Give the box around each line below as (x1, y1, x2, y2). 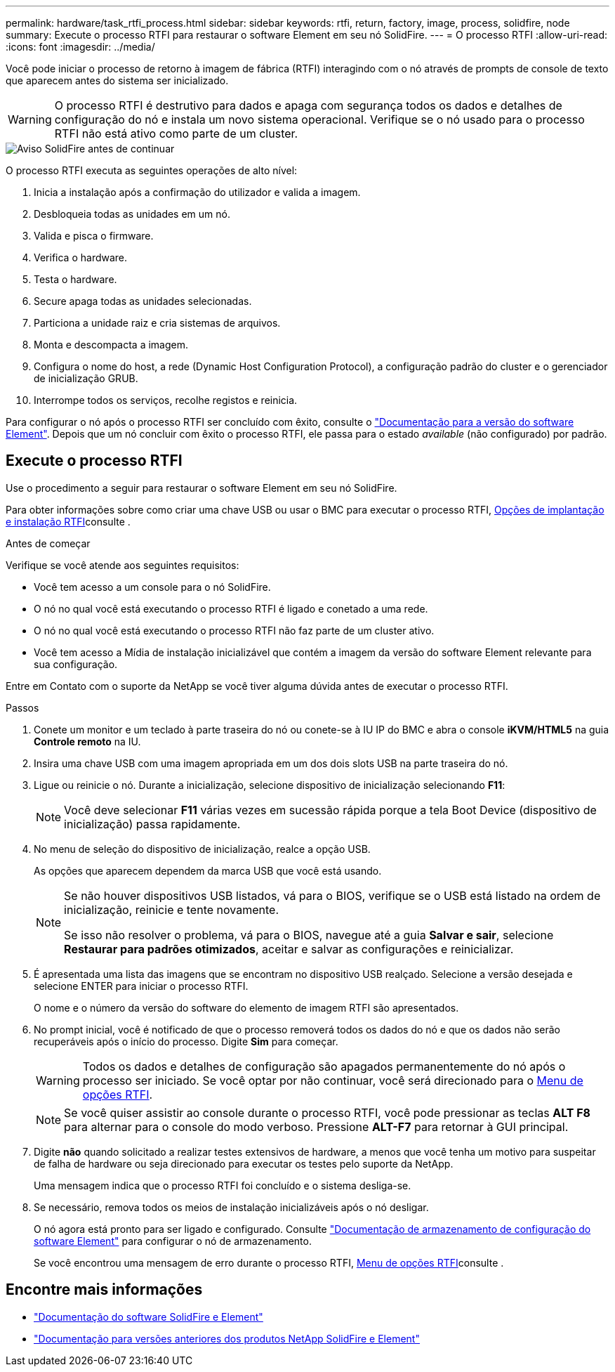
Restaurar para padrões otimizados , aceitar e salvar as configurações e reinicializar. (64, 941, 514, 956)
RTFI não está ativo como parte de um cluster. (54, 126, 298, 141)
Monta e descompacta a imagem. (34, 339, 189, 351)
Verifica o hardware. (34, 251, 128, 263)
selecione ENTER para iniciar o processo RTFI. (34, 979, 249, 992)
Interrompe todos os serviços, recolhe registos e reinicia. (34, 394, 298, 406)
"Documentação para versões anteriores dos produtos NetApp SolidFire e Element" (34, 1332, 420, 1345)
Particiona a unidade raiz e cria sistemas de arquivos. (34, 317, 281, 329)
